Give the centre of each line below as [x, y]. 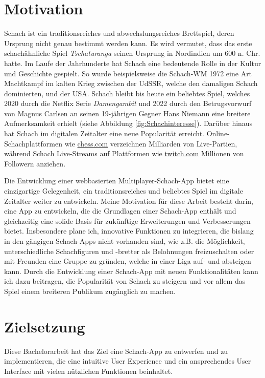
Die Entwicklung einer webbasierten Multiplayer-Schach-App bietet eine [117, 181]
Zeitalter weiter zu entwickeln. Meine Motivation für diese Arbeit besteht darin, [129, 201]
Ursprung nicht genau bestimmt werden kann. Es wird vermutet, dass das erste [128, 43]
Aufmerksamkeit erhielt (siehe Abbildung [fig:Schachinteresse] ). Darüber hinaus [128, 123]
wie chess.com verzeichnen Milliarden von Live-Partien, [151, 143]
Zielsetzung [45, 326]
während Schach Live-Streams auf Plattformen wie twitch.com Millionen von [124, 153]
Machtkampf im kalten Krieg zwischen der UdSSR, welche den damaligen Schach [131, 83]
